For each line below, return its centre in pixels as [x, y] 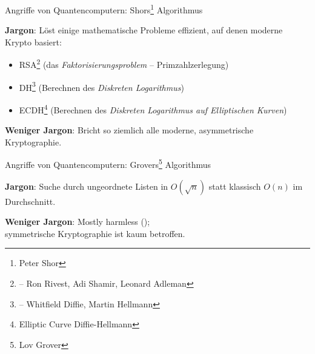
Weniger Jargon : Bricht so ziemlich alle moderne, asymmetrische [129, 130]
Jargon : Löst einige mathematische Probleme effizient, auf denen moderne [144, 30]
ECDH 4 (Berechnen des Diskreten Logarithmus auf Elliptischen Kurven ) [153, 109]
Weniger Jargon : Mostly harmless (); [78, 222]
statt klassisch [235, 186]
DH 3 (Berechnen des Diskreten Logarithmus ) [101, 86]
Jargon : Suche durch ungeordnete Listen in [87, 186]
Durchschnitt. [30, 201]
